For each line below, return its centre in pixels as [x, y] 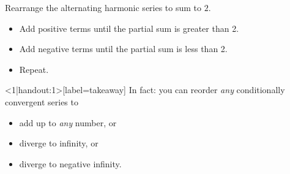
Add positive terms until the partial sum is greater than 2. [129, 28]
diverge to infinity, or [59, 143]
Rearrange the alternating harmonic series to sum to [103, 7]
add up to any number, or [68, 122]
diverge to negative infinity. [70, 163]
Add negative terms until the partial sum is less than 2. [123, 49]
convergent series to [42, 101]
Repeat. [34, 69]
